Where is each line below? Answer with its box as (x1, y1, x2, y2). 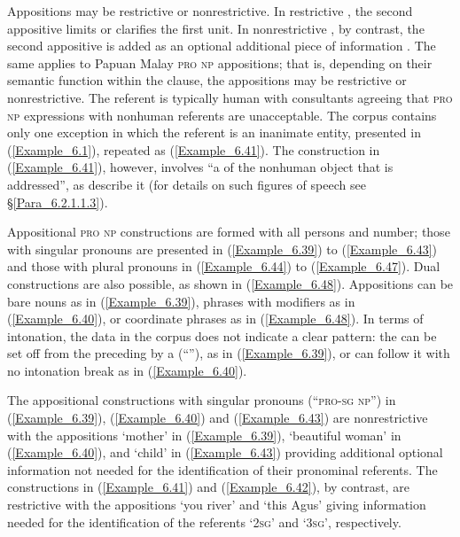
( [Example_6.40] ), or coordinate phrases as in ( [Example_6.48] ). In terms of (7, 309, 424, 328)
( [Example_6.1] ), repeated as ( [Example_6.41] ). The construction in (7, 140, 380, 159)
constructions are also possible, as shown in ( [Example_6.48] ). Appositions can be (7, 274, 454, 292)
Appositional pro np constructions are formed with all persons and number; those (7, 222, 450, 241)
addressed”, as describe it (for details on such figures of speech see (7, 175, 366, 193)
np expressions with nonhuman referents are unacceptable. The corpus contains (7, 105, 437, 124)
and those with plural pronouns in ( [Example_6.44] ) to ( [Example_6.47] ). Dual (7, 257, 441, 276)
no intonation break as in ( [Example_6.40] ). (7, 361, 247, 379)
